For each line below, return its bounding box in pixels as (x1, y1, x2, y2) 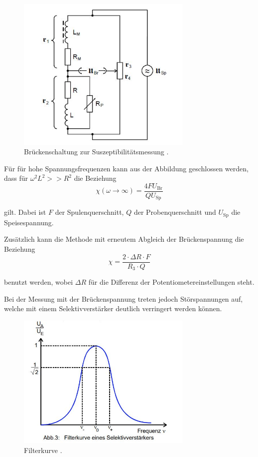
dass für (4, 173, 28, 183)
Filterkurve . (24, 445, 62, 456)
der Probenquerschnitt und (133, 207, 216, 217)
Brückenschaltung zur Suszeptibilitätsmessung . (24, 146, 169, 157)
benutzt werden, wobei (4, 277, 73, 287)
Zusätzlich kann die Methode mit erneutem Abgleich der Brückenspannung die (4, 234, 244, 244)
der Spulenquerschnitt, (55, 207, 124, 217)
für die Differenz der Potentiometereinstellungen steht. (88, 277, 255, 287)
